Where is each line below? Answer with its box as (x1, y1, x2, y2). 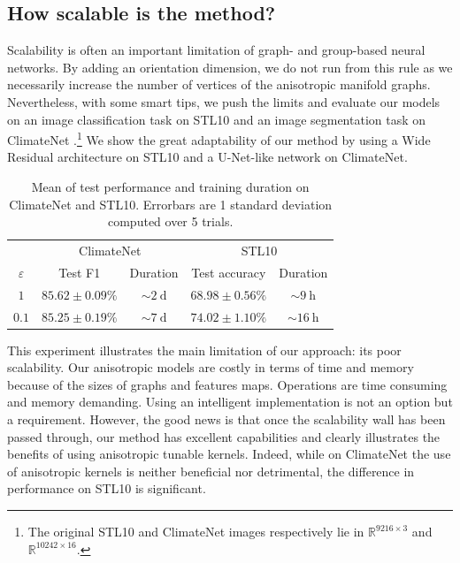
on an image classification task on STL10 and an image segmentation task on (7, 110, 426, 128)
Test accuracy (191, 262, 266, 281)
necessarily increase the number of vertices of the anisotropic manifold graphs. (7, 75, 431, 94)
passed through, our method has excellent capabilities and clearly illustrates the (7, 427, 441, 445)
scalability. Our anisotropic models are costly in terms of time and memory (7, 358, 414, 377)
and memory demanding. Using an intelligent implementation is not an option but (7, 392, 453, 411)
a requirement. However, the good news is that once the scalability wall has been (7, 410, 446, 429)
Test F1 (58, 262, 101, 281)
